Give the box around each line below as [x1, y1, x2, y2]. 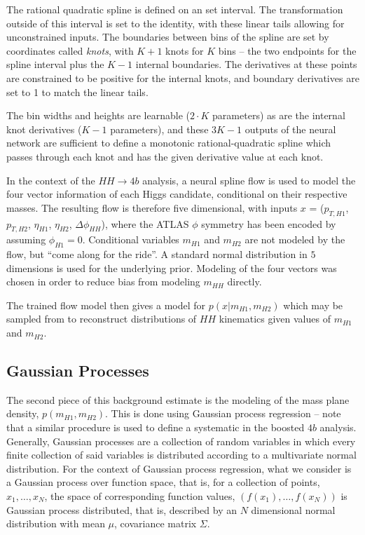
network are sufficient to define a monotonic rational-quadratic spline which [6, 135, 331, 150]
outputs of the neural [245, 121, 336, 136]
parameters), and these [110, 121, 209, 136]
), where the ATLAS [101, 216, 189, 231]
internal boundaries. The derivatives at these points [135, 57, 357, 72]
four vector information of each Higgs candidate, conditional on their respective [6, 187, 347, 201]
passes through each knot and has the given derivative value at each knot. [6, 149, 324, 163]
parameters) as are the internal [212, 108, 345, 123]
